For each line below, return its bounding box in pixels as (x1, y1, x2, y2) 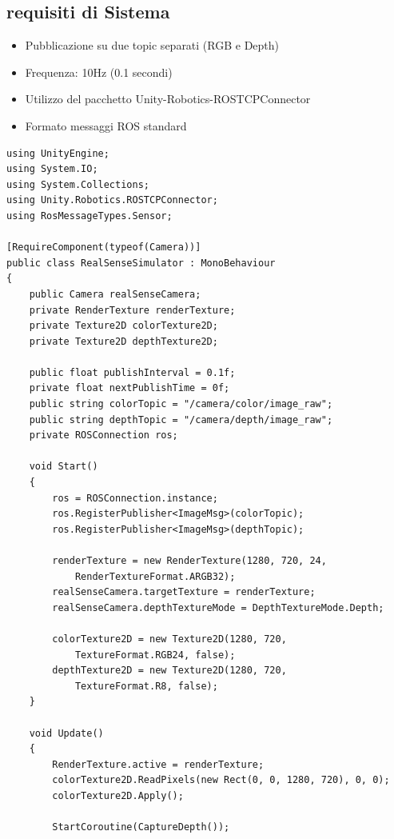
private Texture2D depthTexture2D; (29, 335, 218, 347)
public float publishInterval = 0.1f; (29, 366, 236, 378)
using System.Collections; (6, 178, 149, 190)
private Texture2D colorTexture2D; (29, 320, 218, 332)
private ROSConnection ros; (29, 429, 178, 441)
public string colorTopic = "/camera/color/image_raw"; (29, 398, 333, 410)
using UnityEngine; (6, 147, 109, 159)
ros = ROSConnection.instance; (52, 492, 218, 504)
